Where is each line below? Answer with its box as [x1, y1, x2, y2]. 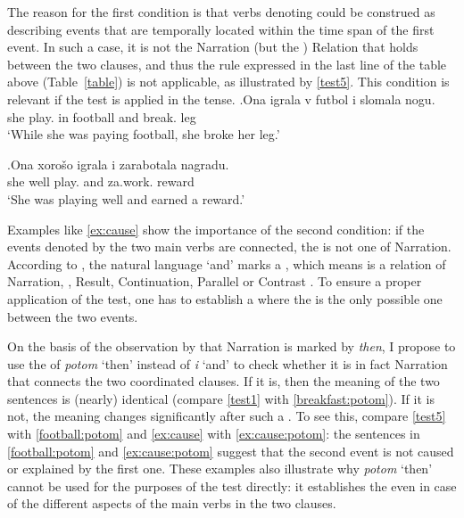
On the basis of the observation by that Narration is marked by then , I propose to [7, 337, 456, 356]
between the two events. [7, 307, 138, 325]
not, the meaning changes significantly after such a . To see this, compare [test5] [7, 407, 446, 425]
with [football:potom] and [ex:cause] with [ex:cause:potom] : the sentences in [7, 424, 420, 443]
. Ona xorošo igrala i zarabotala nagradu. [7, 154, 229, 173]
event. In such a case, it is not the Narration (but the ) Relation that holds [7, 37, 418, 56]
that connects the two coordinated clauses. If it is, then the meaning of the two [7, 372, 440, 391]
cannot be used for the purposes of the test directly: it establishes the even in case [7, 476, 457, 495]
